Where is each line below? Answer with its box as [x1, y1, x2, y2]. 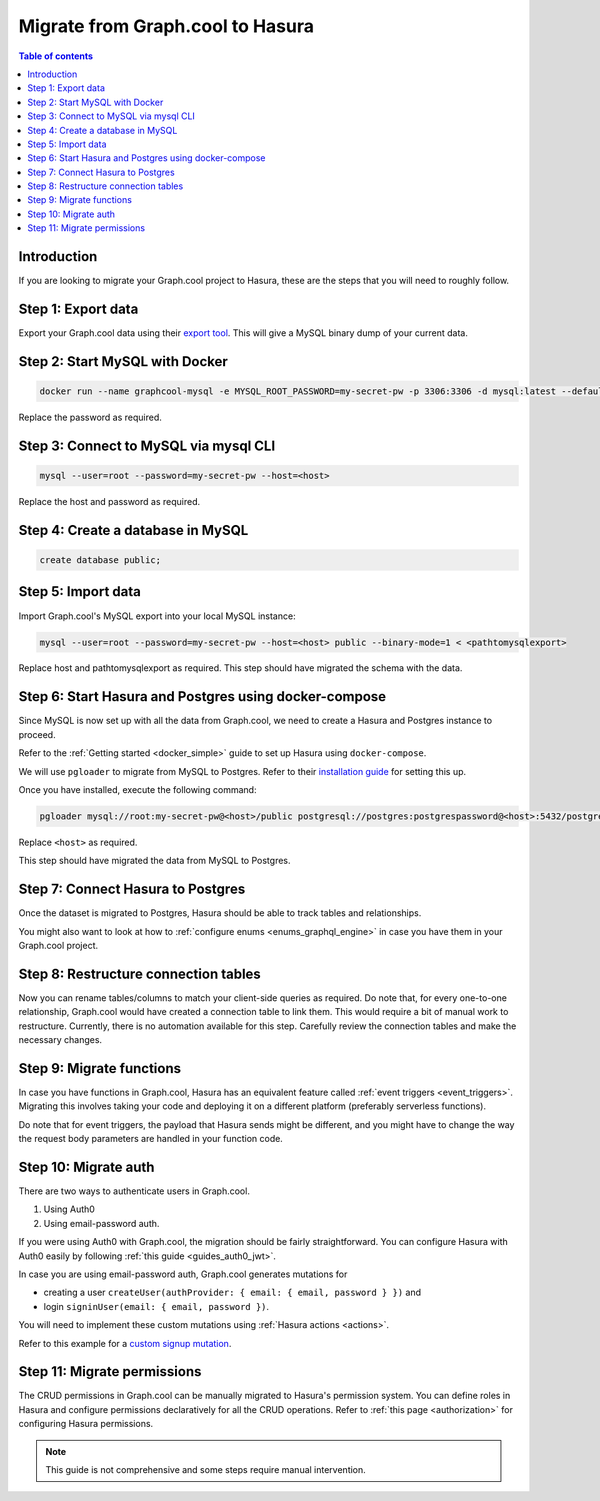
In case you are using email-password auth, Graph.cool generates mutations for [18, 1268, 348, 1280]
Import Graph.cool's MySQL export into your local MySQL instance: [18, 610, 296, 622]
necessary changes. [18, 1034, 103, 1046]
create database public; [39, 555, 162, 566]
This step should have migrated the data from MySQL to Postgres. [18, 855, 291, 867]
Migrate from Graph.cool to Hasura [18, 15, 315, 37]
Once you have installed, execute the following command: [18, 783, 257, 795]
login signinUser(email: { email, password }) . [43, 1300, 270, 1312]
